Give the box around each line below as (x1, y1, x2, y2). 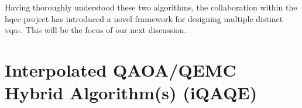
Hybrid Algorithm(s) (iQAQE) (5, 81, 258, 105)
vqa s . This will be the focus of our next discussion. (5, 24, 187, 36)
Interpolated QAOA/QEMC (5, 57, 236, 81)
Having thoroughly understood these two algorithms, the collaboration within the (5, 1, 297, 13)
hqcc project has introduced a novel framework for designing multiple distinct (5, 12, 283, 24)
